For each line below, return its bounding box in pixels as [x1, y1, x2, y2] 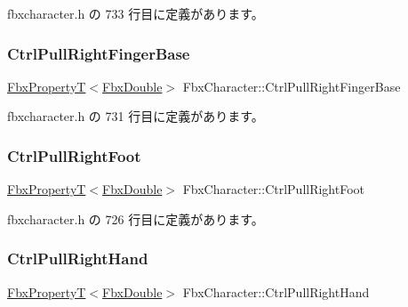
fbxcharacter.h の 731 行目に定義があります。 [7, 107, 264, 125]
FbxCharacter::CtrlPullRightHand [182, 282, 370, 301]
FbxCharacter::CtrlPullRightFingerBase [182, 77, 401, 95]
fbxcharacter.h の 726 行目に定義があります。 [7, 209, 264, 228]
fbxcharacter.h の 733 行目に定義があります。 [7, 4, 264, 22]
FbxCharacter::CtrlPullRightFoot [182, 180, 365, 198]
